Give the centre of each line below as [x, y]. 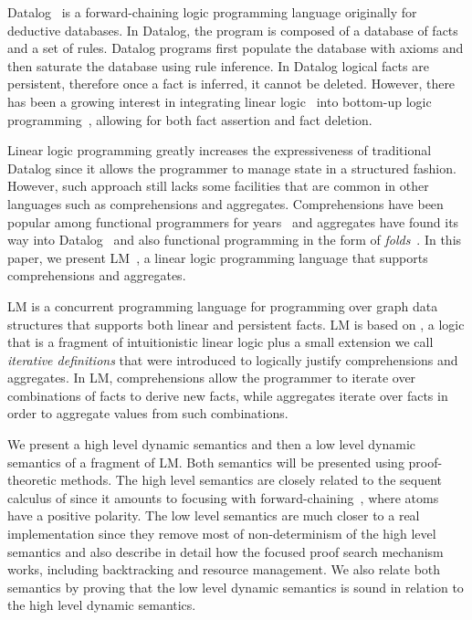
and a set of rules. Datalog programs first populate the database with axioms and [236, 48]
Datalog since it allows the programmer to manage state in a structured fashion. [232, 168]
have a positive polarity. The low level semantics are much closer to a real [214, 515]
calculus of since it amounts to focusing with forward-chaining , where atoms [223, 497]
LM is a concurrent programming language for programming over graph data [223, 305]
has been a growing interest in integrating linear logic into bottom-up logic [220, 101]
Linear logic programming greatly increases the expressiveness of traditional [220, 150]
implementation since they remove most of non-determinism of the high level [222, 534]
